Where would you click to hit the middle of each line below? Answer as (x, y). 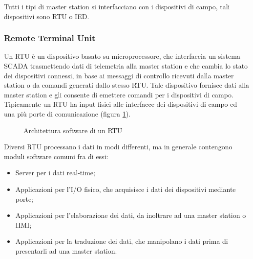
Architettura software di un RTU (73, 130)
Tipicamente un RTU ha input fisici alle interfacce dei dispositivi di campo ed (121, 104)
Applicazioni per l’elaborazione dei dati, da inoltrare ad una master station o (131, 215)
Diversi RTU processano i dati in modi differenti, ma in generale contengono (118, 147)
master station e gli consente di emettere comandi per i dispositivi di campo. (119, 94)
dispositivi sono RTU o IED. (47, 16)
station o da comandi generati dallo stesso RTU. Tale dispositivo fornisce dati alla (127, 85)
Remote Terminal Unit (50, 38)
